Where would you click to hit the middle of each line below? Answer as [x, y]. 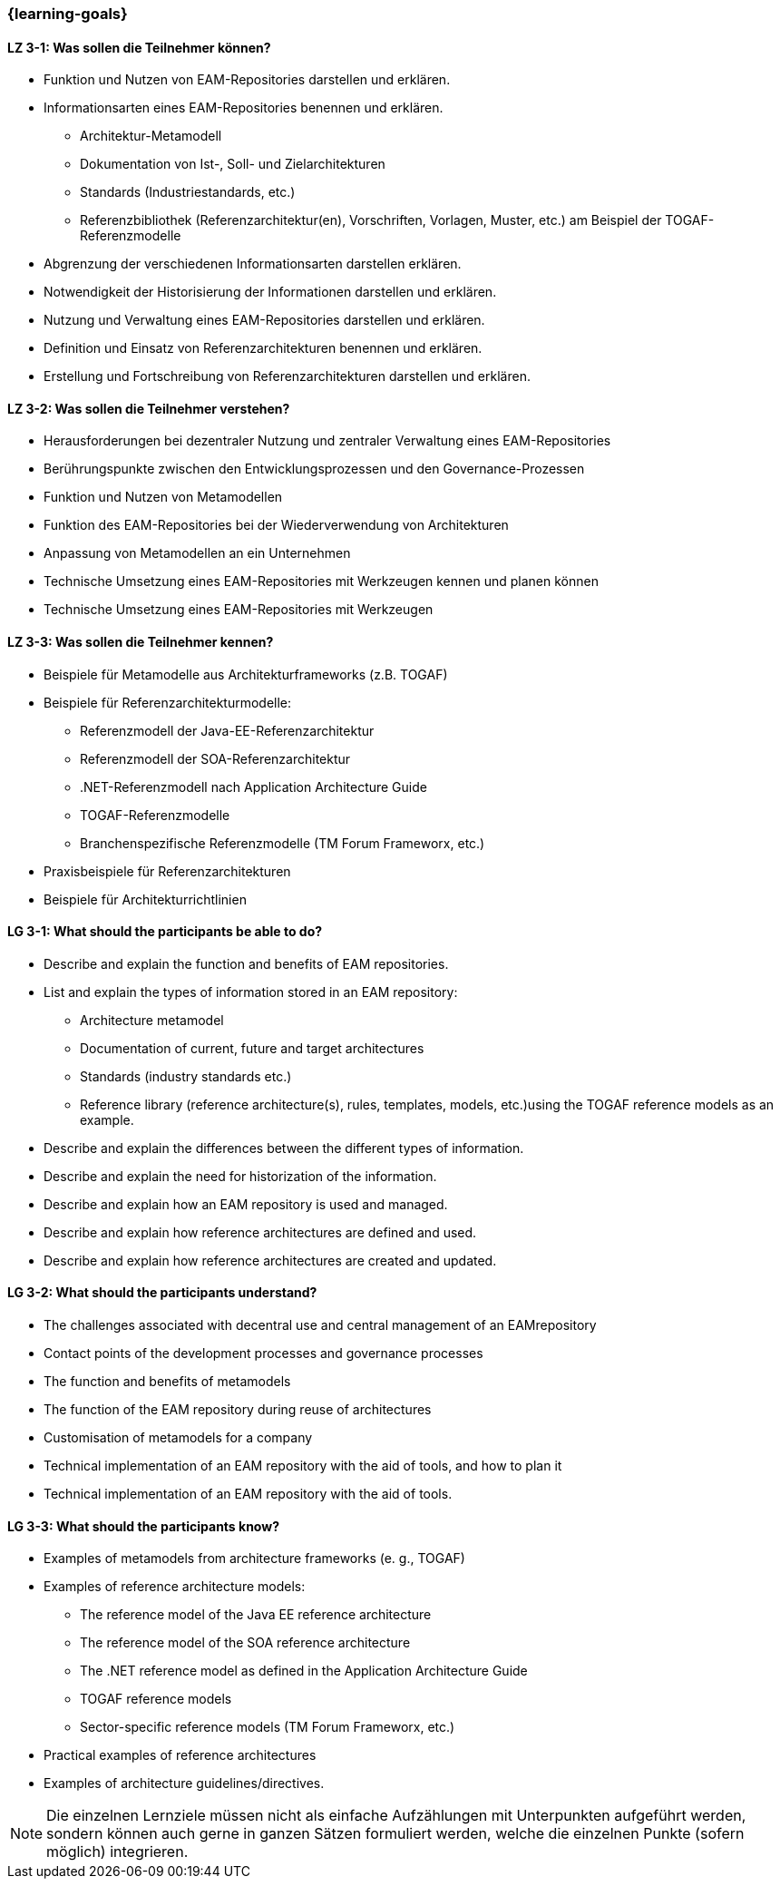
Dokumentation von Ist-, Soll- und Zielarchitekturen [233, 164]
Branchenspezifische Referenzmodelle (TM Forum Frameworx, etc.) [283, 843]
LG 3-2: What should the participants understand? [162, 1293]
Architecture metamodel [152, 1020]
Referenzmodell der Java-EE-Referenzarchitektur [227, 730]
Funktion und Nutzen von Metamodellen [163, 497]
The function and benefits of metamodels [167, 1382]
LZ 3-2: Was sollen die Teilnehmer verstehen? [149, 408]
